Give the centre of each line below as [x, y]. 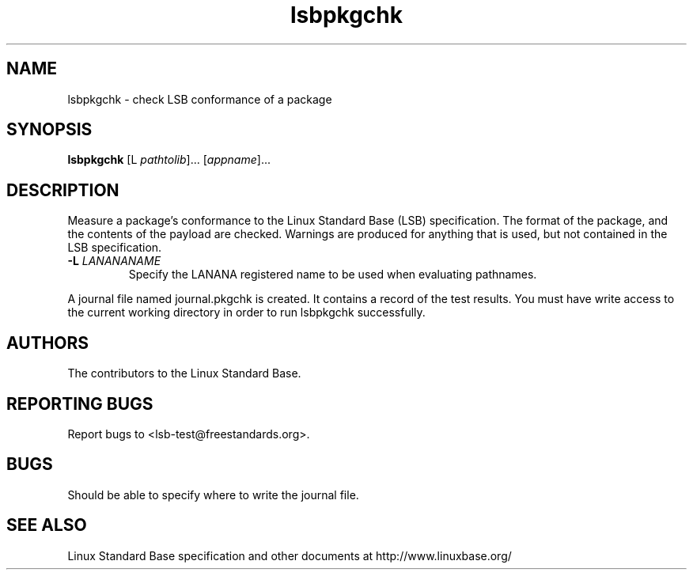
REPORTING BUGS [80, 404]
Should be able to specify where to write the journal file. [213, 495]
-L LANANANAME [114, 261]
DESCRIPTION [63, 190]
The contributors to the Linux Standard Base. [184, 373]
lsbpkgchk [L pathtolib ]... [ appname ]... [169, 160]
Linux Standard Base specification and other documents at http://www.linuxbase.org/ [290, 555]
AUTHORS [48, 343]
